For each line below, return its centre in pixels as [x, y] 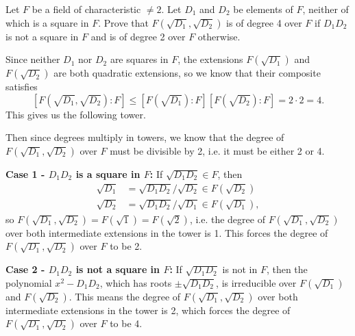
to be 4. [126, 323]
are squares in [139, 59]
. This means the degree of [125, 296]
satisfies [22, 87]
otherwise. [219, 36]
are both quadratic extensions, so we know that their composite [187, 73]
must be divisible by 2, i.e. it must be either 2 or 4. [217, 150]
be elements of [263, 9]
